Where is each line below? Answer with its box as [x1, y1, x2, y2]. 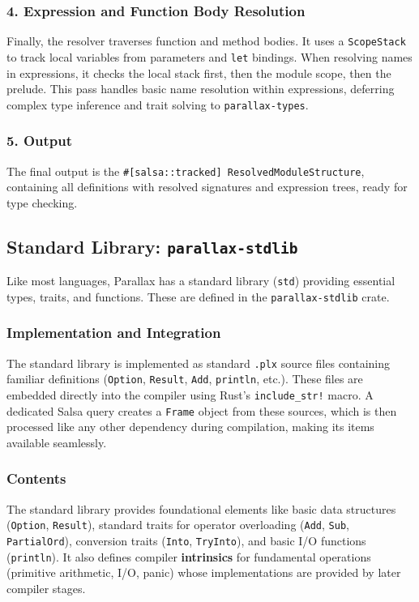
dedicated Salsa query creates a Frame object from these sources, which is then [6, 402, 397, 419]
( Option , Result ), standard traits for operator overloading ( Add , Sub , [6, 516, 349, 533]
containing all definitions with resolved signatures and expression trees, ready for [6, 178, 408, 195]
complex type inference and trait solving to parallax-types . [6, 96, 309, 113]
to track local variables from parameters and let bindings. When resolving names [6, 48, 413, 65]
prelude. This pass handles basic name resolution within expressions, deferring [6, 80, 395, 97]
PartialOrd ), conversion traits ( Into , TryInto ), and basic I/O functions [6, 532, 366, 549]
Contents [6, 468, 66, 489]
